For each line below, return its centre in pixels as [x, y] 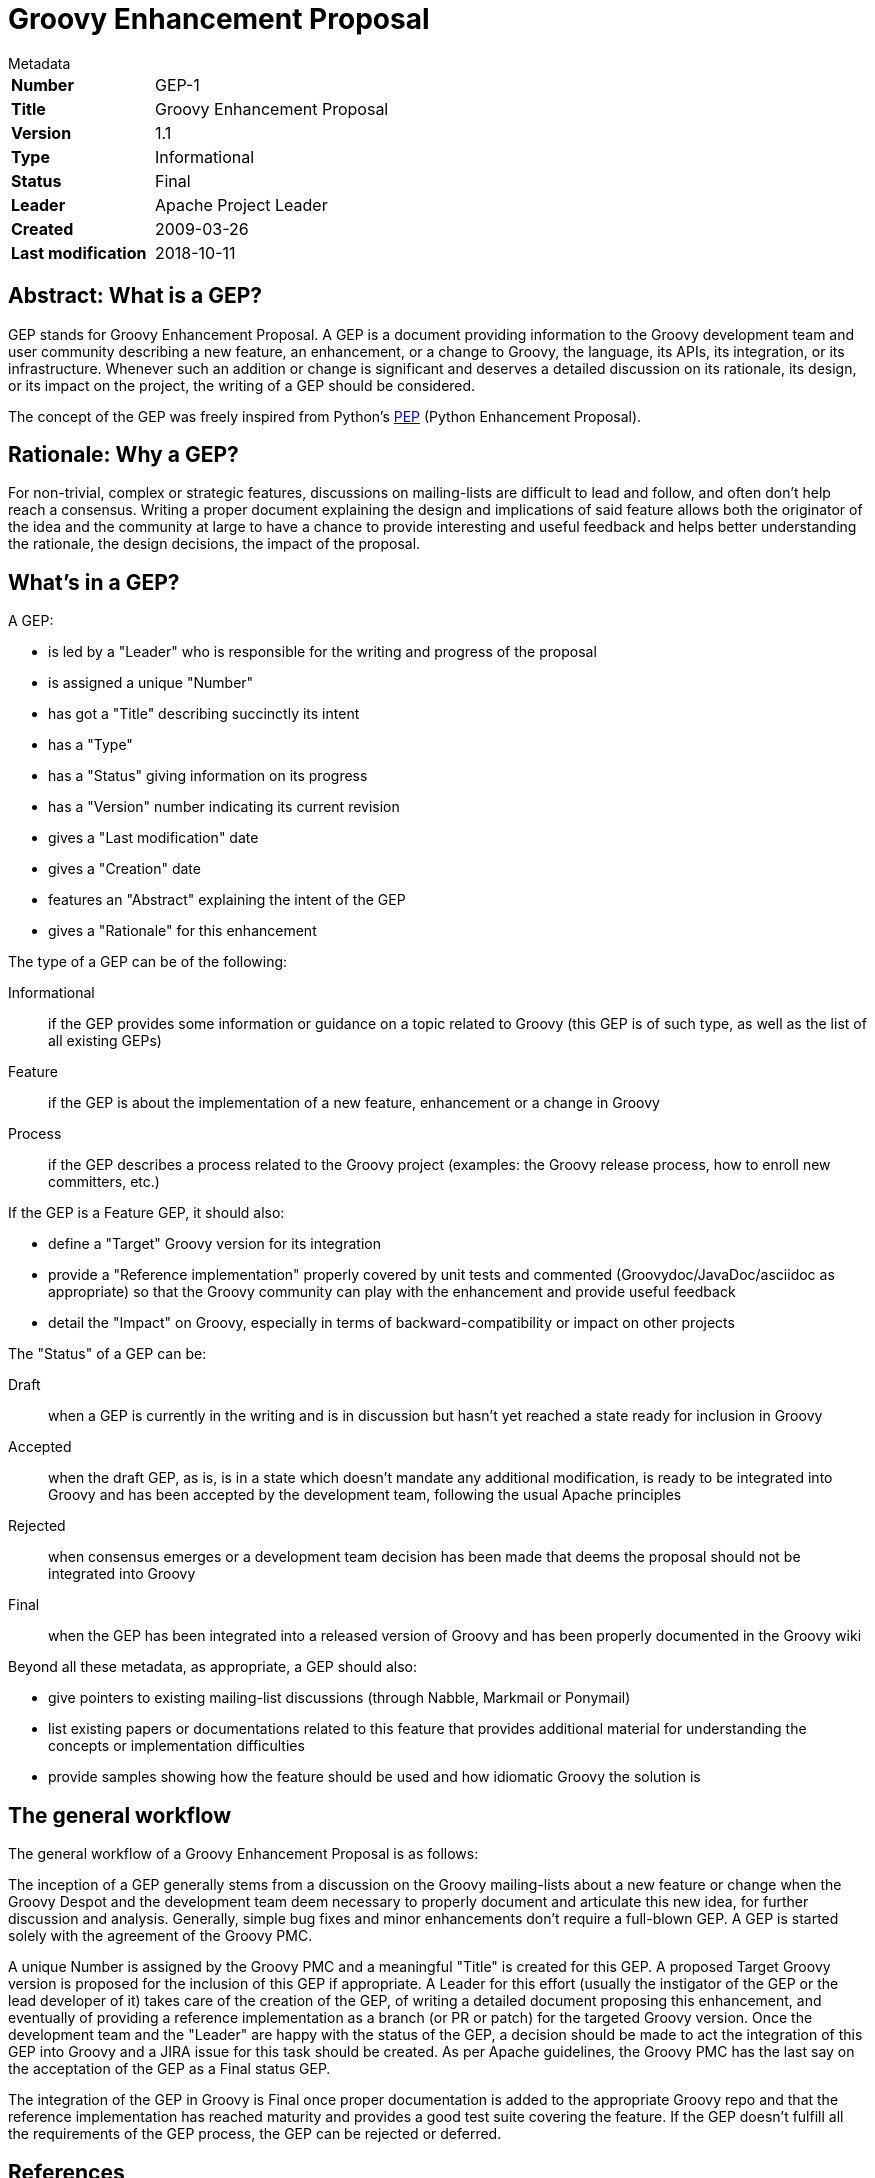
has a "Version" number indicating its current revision [224, 807]
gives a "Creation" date [124, 869]
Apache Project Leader [241, 204]
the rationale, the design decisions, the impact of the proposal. [214, 544]
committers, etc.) [104, 1182]
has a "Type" [90, 745]
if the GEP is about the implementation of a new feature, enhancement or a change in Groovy [354, 1103]
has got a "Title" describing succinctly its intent [204, 714]
